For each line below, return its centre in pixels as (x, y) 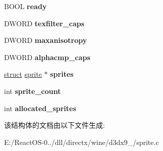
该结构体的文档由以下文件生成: (55, 125)
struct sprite (23, 74)
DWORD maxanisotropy (46, 40)
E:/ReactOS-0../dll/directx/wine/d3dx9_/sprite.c (82, 142)
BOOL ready (25, 6)
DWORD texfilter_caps (44, 23)
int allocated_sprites (40, 108)
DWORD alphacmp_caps (47, 57)
